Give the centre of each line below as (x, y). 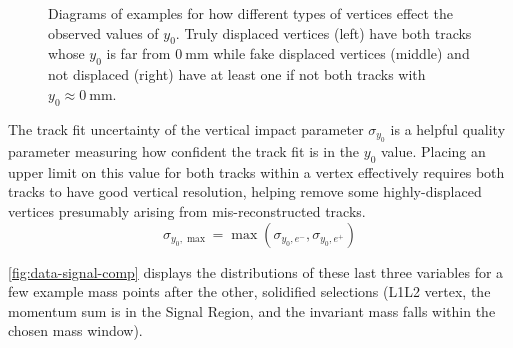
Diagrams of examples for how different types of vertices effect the (251, 13)
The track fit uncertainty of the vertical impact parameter (186, 128)
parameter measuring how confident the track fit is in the (184, 150)
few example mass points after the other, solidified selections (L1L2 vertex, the (249, 291)
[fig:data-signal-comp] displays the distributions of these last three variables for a (256, 271)
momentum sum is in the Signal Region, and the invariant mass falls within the (252, 310)
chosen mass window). (75, 330)
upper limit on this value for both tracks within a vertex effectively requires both (256, 171)
